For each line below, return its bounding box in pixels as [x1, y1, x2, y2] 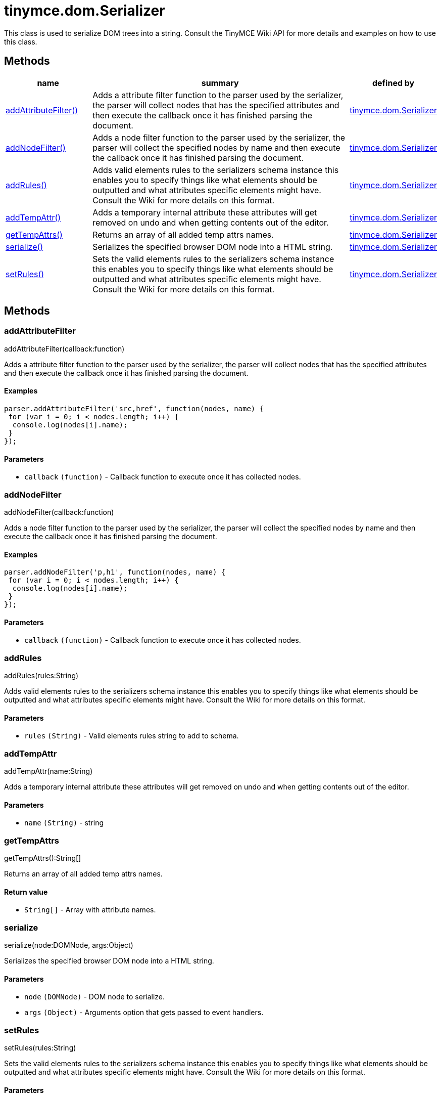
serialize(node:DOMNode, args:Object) [4, 941, 133, 950]
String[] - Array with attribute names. [24, 905, 156, 914]
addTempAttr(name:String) [4, 767, 93, 776]
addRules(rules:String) [4, 671, 79, 680]
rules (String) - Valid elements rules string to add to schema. [24, 731, 239, 740]
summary [201, 77, 239, 88]
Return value [4, 887, 48, 896]
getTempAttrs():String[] [4, 854, 81, 863]
